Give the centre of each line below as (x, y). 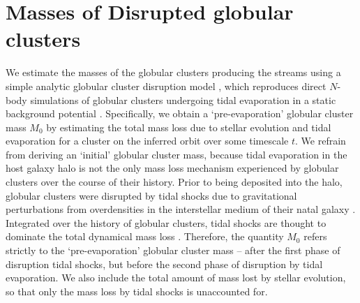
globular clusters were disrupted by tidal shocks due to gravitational (151, 195)
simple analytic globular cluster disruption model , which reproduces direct (166, 86)
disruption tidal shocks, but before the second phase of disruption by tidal (164, 264)
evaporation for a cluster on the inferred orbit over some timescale (147, 141)
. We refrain (321, 141)
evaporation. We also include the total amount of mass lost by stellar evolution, (176, 278)
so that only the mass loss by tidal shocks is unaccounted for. (137, 291)
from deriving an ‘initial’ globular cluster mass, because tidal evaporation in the (177, 154)
